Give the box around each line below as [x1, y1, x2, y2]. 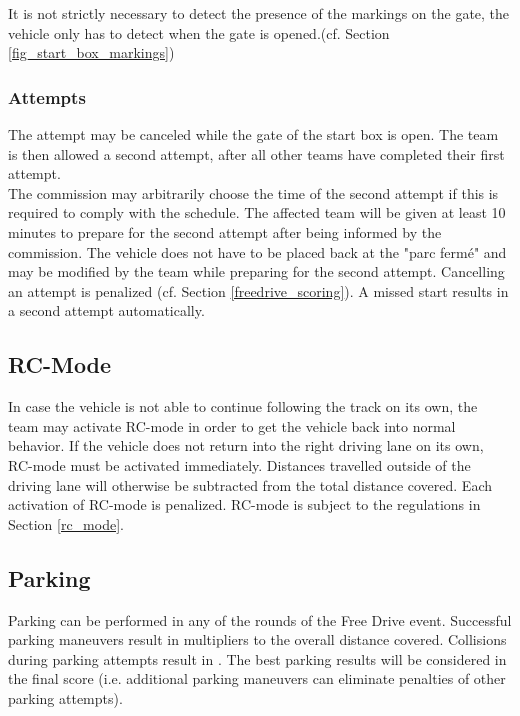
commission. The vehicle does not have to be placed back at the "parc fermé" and [8, 241, 507, 262]
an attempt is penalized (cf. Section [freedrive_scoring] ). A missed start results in [8, 280, 509, 301]
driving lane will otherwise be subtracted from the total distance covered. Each [8, 474, 493, 495]
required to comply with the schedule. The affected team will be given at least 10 [8, 202, 506, 223]
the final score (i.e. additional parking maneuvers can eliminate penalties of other [8, 668, 506, 689]
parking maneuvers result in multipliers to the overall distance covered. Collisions [8, 629, 507, 650]
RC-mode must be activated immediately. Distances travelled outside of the [8, 454, 471, 475]
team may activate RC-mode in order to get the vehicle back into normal [8, 415, 456, 436]
